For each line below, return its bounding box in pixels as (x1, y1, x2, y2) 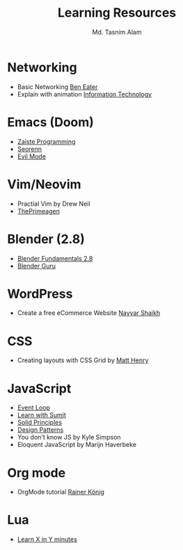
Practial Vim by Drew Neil (17, 200, 90, 208)
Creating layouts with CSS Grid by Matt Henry (17, 356, 149, 364)
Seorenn (17, 145, 42, 153)
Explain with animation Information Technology (17, 90, 152, 98)
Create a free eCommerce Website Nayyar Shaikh (17, 309, 161, 317)
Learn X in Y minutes (17, 535, 78, 544)
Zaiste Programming (17, 137, 76, 145)
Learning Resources (58, 5, 176, 21)
